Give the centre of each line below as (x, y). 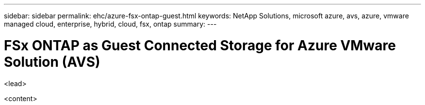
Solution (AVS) (52, 62)
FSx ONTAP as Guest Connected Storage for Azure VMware (200, 45)
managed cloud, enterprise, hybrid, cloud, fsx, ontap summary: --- (110, 24)
